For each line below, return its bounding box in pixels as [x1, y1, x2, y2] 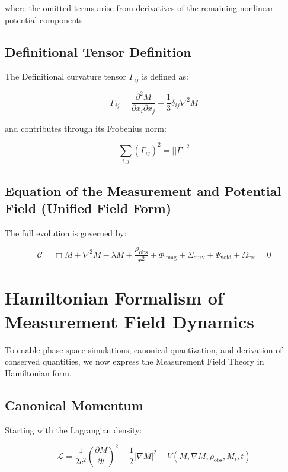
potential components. [5, 13, 85, 26]
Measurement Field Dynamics [5, 309, 254, 333]
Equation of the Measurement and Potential [5, 181, 281, 199]
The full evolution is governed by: [5, 226, 127, 239]
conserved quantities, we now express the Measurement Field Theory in [5, 355, 264, 368]
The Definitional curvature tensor [5, 70, 126, 83]
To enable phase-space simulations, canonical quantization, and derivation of [5, 343, 283, 356]
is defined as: [142, 70, 188, 83]
